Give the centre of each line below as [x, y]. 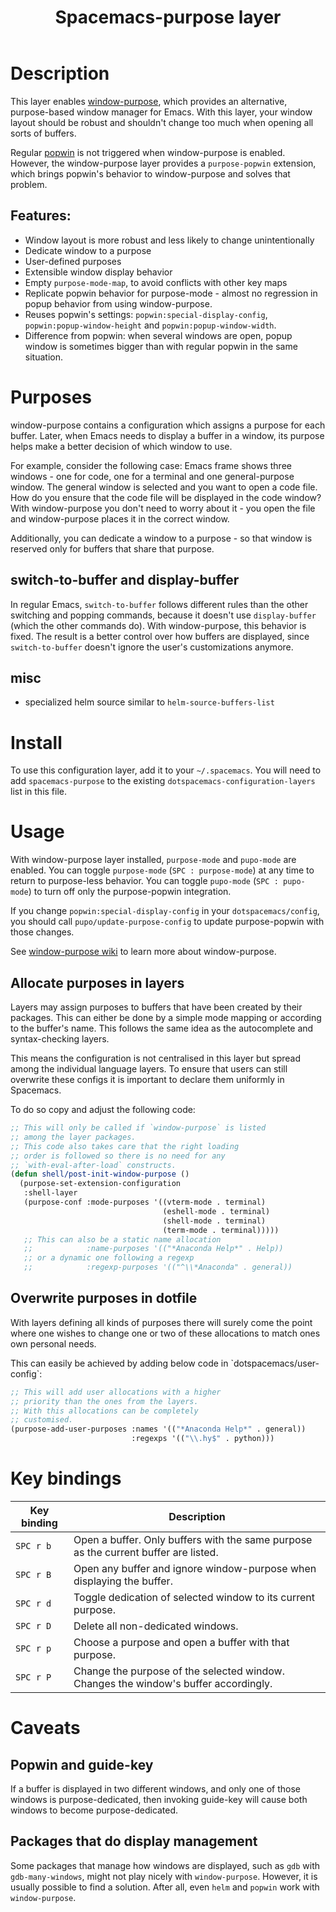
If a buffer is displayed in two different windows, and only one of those [156, 1789]
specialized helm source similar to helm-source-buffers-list [149, 702]
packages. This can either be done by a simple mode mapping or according [166, 1017]
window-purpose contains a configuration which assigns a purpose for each [168, 425]
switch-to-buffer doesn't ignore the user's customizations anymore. [152, 647]
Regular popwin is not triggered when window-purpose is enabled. [148, 152]
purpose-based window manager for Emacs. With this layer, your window [161, 112]
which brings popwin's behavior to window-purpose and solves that [150, 173]
